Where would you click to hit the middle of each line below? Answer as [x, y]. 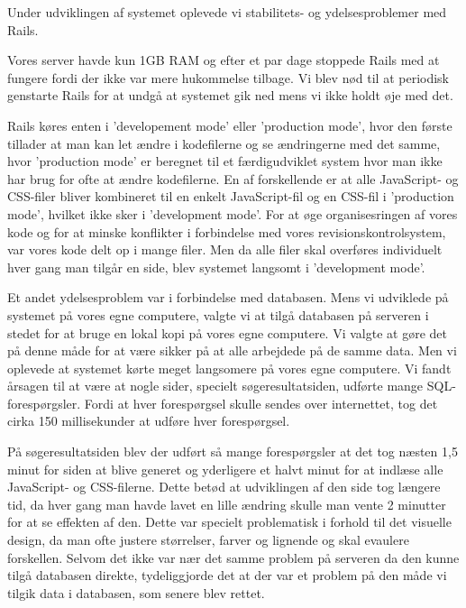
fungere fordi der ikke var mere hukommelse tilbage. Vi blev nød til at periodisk [228, 77]
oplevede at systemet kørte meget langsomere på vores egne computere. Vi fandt [229, 368]
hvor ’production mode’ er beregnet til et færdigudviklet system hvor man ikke [225, 161]
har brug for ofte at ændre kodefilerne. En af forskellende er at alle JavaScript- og [233, 178]
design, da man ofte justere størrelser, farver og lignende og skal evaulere [208, 540]
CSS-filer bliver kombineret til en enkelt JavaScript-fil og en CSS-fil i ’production [231, 196]
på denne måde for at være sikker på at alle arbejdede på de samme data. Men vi [232, 350]
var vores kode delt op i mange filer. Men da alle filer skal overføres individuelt [225, 249]
